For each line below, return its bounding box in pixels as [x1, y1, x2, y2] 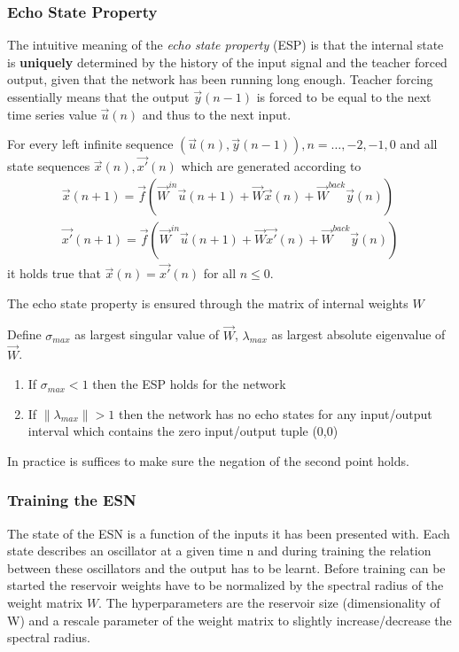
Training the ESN [7, 489, 136, 511]
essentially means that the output [7, 88, 190, 105]
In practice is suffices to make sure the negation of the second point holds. [7, 451, 409, 470]
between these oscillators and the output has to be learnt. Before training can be [7, 558, 446, 577]
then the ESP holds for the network [92, 375, 286, 393]
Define [7, 325, 42, 344]
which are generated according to [181, 157, 362, 175]
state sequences [7, 157, 90, 175]
